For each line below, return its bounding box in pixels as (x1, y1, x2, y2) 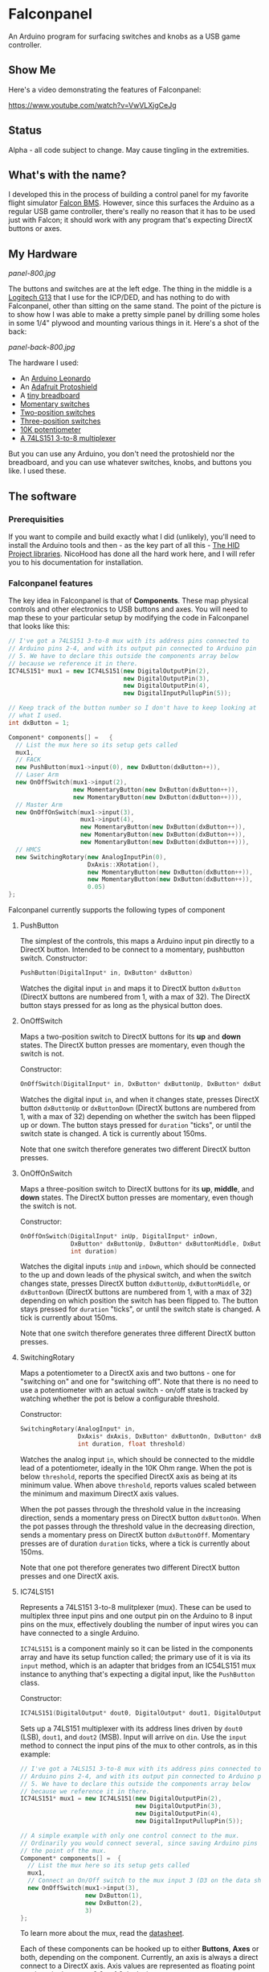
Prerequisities (8, 513, 64, 525)
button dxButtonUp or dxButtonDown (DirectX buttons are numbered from (19, 1103, 256, 1113)
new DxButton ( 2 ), (84, 1899, 143, 1907)
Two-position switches (19, 408, 96, 418)
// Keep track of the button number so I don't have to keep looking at (8, 704, 257, 712)
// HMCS (15, 846, 42, 854)
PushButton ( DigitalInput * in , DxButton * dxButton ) (19, 969, 194, 978)
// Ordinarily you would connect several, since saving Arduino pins (19, 1839, 259, 1847)
